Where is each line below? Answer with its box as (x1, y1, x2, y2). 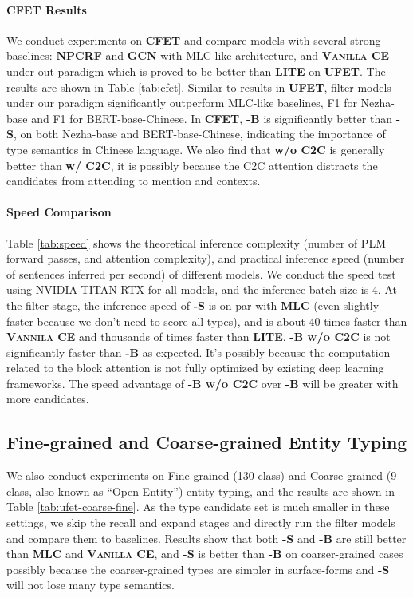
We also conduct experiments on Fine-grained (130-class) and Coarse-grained (6, 467, 383, 484)
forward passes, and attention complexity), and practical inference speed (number (6, 250, 405, 267)
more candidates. (6, 390, 89, 407)
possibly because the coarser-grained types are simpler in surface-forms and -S (6, 560, 390, 577)
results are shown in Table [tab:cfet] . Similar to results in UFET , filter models (6, 78, 391, 95)
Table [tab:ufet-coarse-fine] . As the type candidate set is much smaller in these (6, 498, 390, 515)
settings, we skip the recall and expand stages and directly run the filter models (6, 514, 395, 531)
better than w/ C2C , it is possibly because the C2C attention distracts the (6, 156, 378, 173)
